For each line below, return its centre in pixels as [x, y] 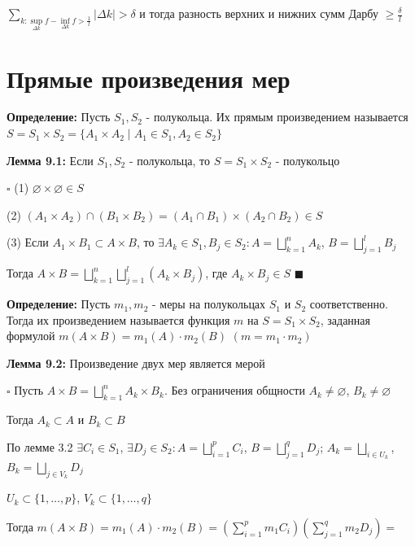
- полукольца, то [170, 160]
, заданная [345, 319]
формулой [31, 336]
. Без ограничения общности [234, 390]
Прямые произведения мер [149, 78]
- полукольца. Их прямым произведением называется [277, 117]
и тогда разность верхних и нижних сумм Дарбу [259, 13]
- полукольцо [308, 160]
